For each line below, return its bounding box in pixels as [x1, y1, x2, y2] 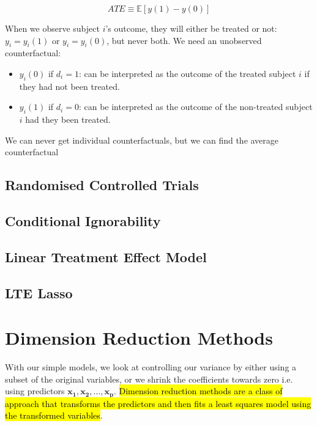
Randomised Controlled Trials [5, 175, 199, 194]
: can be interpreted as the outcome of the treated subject [78, 67, 296, 79]
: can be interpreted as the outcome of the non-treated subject [78, 100, 313, 113]
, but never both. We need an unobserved [106, 34, 262, 46]
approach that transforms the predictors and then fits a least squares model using [5, 397, 311, 409]
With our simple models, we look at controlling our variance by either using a [5, 361, 297, 373]
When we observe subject [5, 22, 100, 34]
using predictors [5, 384, 65, 397]
